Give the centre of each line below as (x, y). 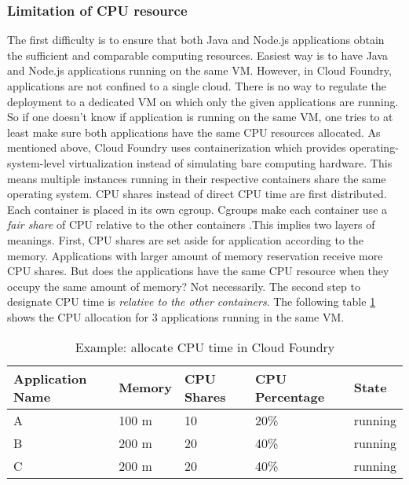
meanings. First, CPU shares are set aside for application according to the (186, 239)
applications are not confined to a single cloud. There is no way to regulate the (197, 86)
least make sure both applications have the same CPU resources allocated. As (194, 132)
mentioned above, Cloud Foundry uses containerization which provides (177, 147)
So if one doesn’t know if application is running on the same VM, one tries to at (200, 117)
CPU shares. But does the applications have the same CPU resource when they (198, 271)
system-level (36, 162)
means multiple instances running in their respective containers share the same (197, 178)
